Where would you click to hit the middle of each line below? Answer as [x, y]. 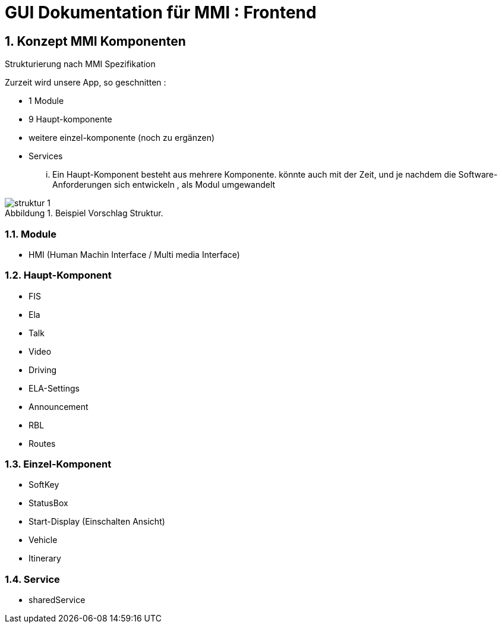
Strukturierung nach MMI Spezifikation [80, 64]
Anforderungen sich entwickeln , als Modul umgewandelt [164, 185]
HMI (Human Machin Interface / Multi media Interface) [134, 254]
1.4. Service [32, 579]
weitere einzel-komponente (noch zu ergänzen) [122, 138]
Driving [43, 370]
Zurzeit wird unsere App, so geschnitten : [86, 83]
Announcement [59, 406]
